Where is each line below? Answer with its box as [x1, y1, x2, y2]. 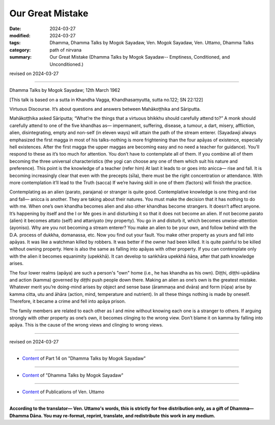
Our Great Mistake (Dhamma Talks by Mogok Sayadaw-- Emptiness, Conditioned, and [49, 54, 230, 60]
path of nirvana [49, 46, 81, 53]
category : [9, 46, 31, 53]
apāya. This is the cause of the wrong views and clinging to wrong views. [9, 322, 163, 328]
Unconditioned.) [49, 61, 84, 67]
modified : [9, 32, 31, 38]
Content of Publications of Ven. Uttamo [22, 388, 104, 395]
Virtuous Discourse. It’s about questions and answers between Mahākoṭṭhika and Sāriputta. [9, 106, 201, 112]
